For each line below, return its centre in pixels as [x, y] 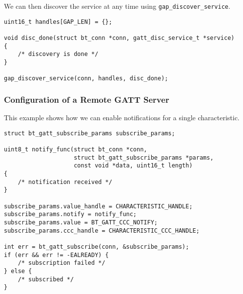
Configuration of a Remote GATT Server [87, 99]
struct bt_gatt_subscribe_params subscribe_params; [90, 133]
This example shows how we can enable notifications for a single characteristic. [122, 118]
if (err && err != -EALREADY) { [56, 255]
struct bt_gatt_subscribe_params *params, [144, 157]
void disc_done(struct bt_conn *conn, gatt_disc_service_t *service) [119, 38]
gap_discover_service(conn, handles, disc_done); [86, 79]
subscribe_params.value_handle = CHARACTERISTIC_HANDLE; [98, 206]
